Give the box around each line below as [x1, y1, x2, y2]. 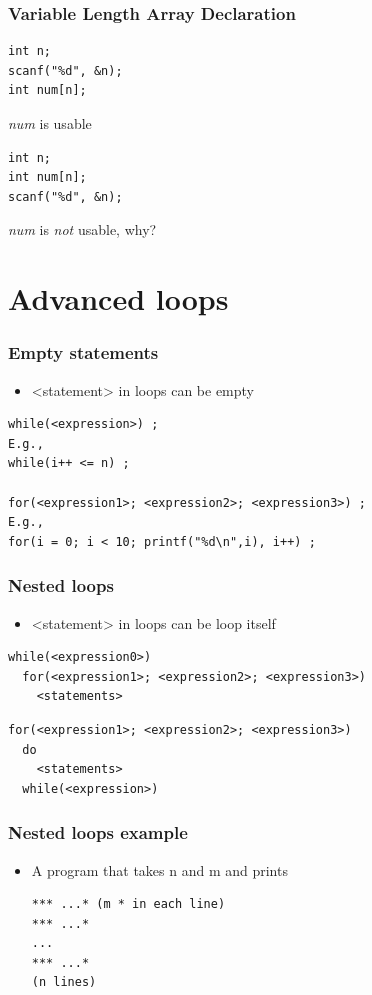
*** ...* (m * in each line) [31, 897, 226, 912]
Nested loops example [8, 820, 188, 845]
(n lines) [31, 975, 97, 990]
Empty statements [8, 340, 159, 365]
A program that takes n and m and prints [31, 859, 288, 880]
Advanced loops [8, 278, 229, 319]
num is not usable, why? [8, 219, 157, 240]
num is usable [8, 113, 92, 133]
